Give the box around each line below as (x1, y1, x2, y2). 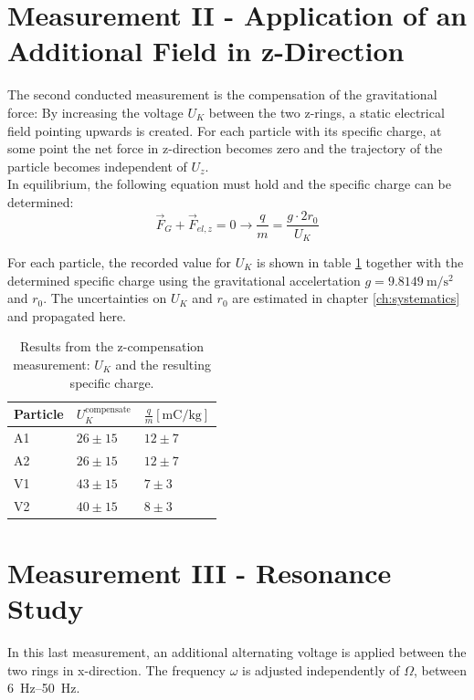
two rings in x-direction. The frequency (7, 660, 226, 679)
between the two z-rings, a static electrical (208, 102, 445, 121)
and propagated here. (7, 306, 126, 325)
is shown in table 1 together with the (257, 252, 464, 271)
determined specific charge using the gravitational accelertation (7, 270, 361, 289)
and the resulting (115, 354, 211, 373)
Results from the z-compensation (20, 337, 205, 356)
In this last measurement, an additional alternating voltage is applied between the (7, 643, 467, 662)
